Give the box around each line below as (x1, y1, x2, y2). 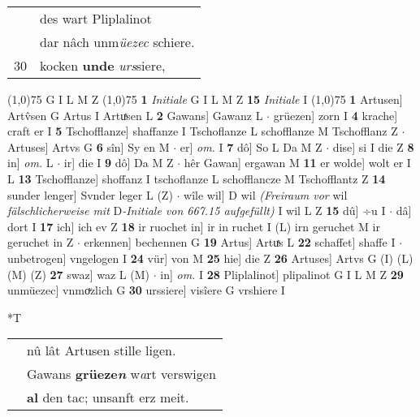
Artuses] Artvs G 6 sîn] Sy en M (7, 138, 170, 155)
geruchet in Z (7, 234, 74, 251)
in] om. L (7, 154, 54, 171)
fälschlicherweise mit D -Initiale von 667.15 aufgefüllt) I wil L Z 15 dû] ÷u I (7, 202, 386, 219)
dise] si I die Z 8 (332, 138, 414, 155)
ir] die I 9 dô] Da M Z (63, 154, 174, 171)
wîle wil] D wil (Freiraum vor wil (184, 186, 348, 203)
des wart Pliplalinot (40, 9, 152, 28)
